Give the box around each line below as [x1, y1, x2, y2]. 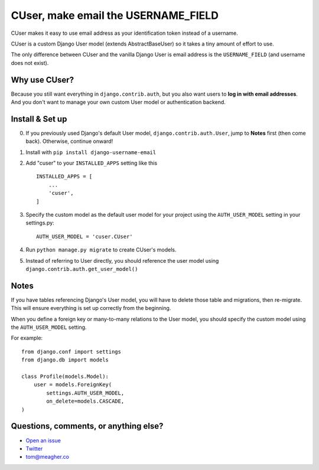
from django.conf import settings [21, 348, 121, 355]
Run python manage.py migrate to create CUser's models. [25, 246, 177, 253]
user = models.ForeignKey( [33, 381, 112, 388]
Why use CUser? [11, 74, 74, 85]
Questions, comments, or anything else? [11, 421, 164, 431]
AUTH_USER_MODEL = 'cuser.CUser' [36, 233, 133, 240]
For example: [11, 334, 43, 342]
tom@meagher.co [25, 453, 69, 461]
